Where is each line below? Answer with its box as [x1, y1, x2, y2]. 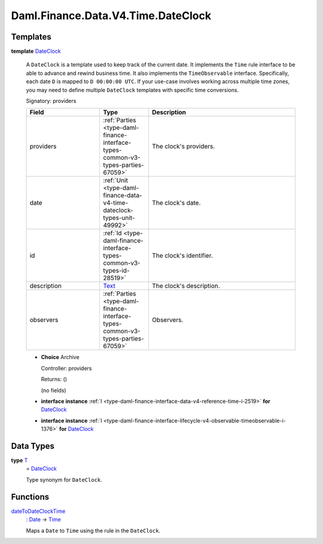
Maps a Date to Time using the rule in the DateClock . [26, 527, 161, 534]
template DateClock [11, 48, 61, 55]
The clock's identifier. [151, 251, 214, 260]
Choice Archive [41, 354, 80, 361]
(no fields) [41, 387, 66, 394]
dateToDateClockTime [11, 507, 66, 515]
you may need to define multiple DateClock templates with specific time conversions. [26, 86, 239, 93]
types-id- [103, 266, 130, 275]
